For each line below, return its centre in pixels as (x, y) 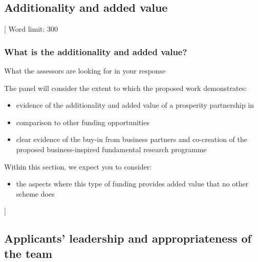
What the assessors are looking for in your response (85, 71)
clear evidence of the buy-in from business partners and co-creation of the (132, 139)
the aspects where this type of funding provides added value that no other (132, 184)
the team (28, 253)
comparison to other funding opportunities (83, 122)
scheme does (35, 193)
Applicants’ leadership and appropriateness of (128, 238)
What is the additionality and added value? (96, 51)
